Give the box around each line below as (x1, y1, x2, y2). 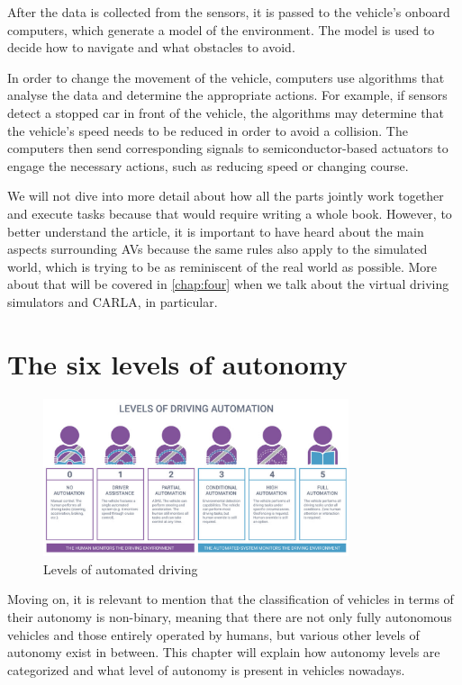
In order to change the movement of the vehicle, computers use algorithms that (7, 68, 445, 86)
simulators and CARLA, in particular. (7, 292, 218, 311)
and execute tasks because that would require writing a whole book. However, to (7, 203, 452, 222)
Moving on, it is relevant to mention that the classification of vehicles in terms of (7, 590, 454, 608)
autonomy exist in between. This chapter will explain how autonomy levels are (7, 643, 440, 662)
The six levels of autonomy (7, 345, 348, 382)
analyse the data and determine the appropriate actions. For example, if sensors (7, 86, 448, 104)
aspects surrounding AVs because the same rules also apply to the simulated (7, 239, 428, 258)
